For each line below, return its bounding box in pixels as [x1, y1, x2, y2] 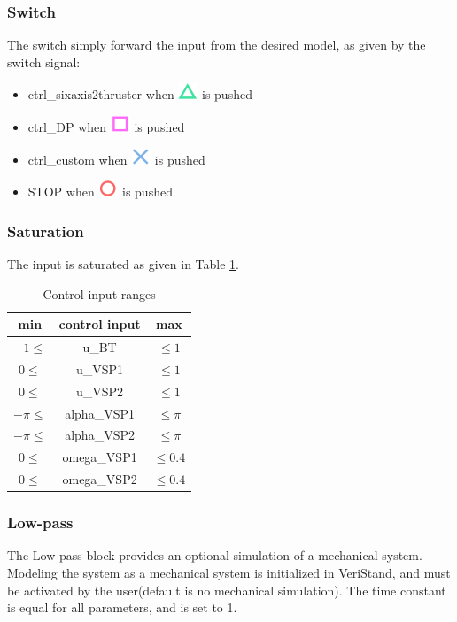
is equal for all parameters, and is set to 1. [7, 598, 237, 617]
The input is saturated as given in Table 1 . [7, 255, 240, 273]
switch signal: [7, 52, 81, 71]
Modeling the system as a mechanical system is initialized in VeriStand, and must [7, 564, 451, 581]
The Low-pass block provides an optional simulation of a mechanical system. [7, 546, 422, 564]
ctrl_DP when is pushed [27, 118, 185, 135]
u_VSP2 [76, 381, 124, 400]
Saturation [7, 219, 84, 242]
